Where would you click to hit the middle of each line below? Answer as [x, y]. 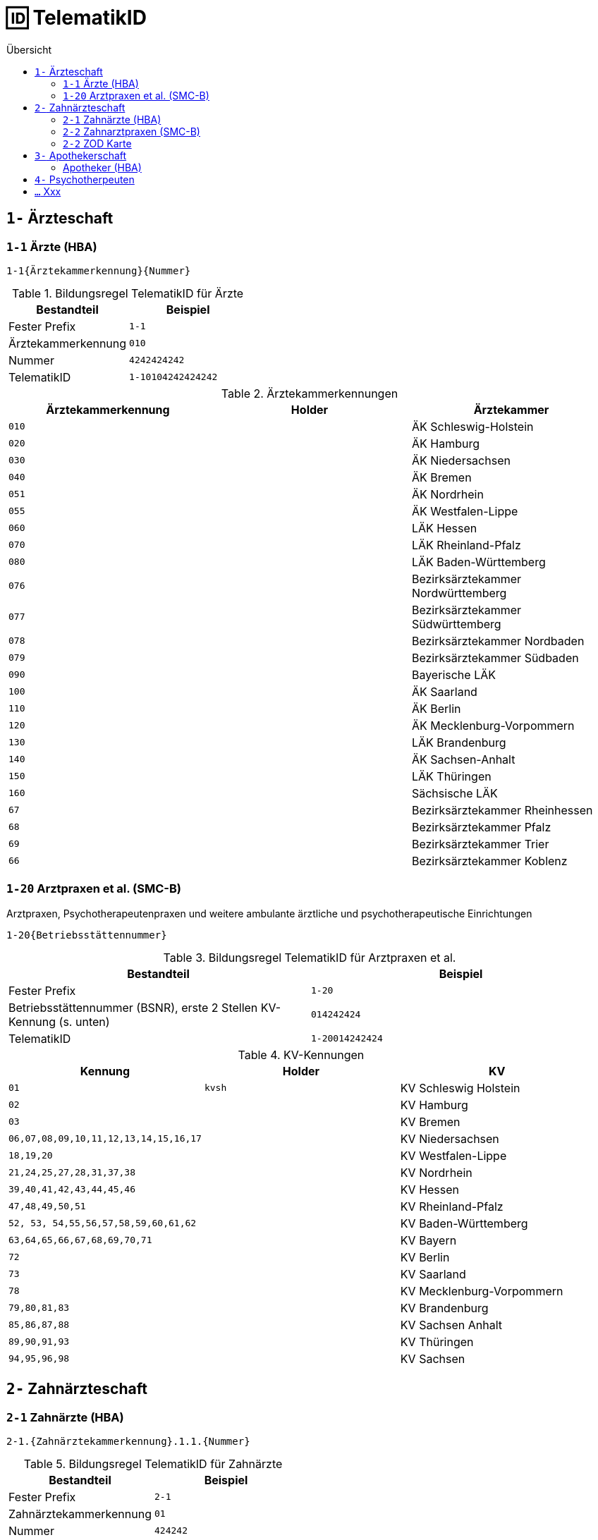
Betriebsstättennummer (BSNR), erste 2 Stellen [133, 1007]
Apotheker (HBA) [102, 167]
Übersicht [29, 49]
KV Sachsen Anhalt [451, 1325]
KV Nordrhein [436, 1172]
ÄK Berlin [436, 708]
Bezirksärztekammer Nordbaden [498, 641]
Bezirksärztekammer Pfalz [481, 827]
